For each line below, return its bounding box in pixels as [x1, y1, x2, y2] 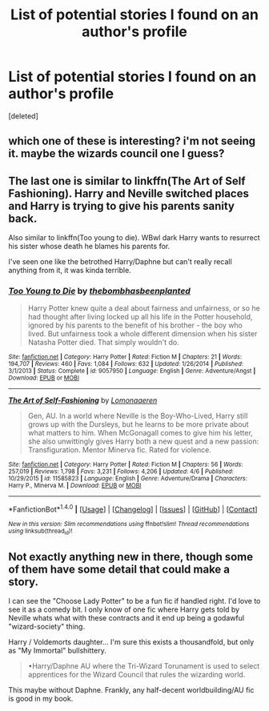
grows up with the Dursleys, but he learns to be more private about [27, 420, 250, 429]
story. [8, 575, 38, 588]
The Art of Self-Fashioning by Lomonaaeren [8, 396, 158, 405]
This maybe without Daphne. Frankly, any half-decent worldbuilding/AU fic [8, 685, 255, 695]
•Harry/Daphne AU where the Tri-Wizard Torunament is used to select [27, 661, 260, 671]
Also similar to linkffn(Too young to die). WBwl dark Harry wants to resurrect [8, 233, 260, 243]
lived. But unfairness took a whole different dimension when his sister [27, 329, 258, 339]
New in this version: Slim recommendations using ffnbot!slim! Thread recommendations [8, 520, 250, 528]
